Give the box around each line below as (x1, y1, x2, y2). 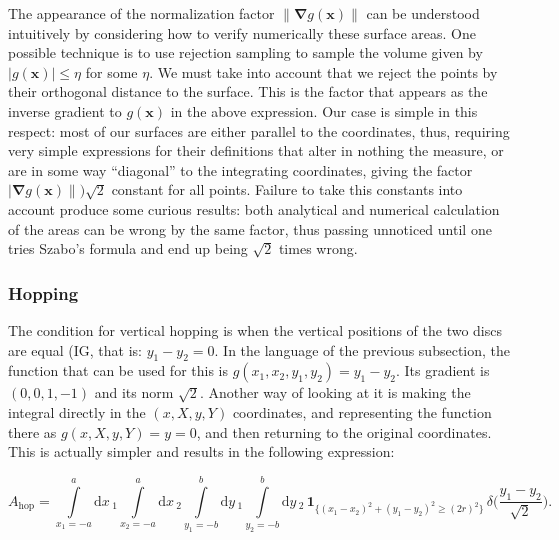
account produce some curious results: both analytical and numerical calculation (8, 198, 500, 219)
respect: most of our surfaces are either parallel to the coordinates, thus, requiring (8, 120, 510, 141)
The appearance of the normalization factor (8, 3, 275, 23)
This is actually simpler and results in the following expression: (8, 441, 395, 462)
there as (8, 421, 57, 442)
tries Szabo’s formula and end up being (8, 238, 248, 259)
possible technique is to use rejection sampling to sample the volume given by (8, 42, 483, 63)
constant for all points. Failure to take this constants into (111, 179, 463, 200)
